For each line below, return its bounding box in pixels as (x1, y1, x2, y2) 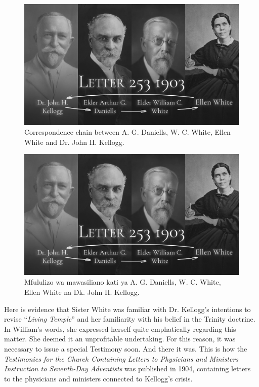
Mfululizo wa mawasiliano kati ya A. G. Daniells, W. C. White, (24, 277, 221, 287)
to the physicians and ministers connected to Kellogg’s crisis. (4, 373, 193, 383)
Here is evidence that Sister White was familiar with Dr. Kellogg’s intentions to (4, 303, 251, 314)
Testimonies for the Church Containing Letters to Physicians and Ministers (4, 353, 239, 364)
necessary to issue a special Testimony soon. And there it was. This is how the (4, 343, 247, 354)
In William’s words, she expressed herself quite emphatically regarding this (4, 323, 236, 334)
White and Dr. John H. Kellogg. (24, 136, 124, 147)
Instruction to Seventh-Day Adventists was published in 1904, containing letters (4, 363, 251, 374)
